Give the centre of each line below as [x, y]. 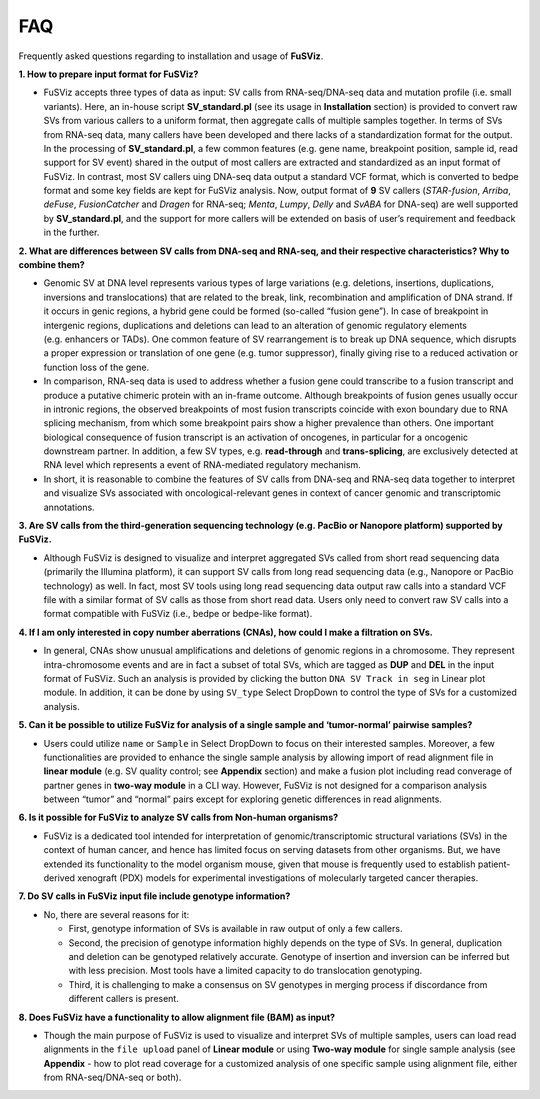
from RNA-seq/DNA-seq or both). [112, 1077]
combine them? [51, 265]
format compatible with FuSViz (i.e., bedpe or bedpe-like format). [178, 614]
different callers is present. [123, 999]
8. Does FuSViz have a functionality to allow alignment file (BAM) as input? [176, 1017]
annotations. [69, 507]
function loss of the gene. [96, 367]
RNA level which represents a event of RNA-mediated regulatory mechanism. [202, 465]
